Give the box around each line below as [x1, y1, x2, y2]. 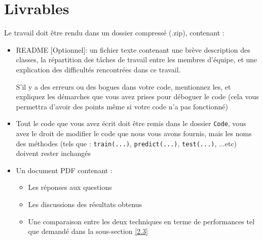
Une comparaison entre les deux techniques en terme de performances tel [28, 216, 255, 226]
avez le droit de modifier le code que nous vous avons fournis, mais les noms [16, 128, 252, 138]
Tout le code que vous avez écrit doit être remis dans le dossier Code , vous [16, 118, 246, 129]
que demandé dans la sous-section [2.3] [28, 226, 148, 236]
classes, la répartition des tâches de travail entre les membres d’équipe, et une [16, 54, 257, 65]
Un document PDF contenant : [16, 165, 112, 175]
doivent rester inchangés [16, 148, 91, 158]
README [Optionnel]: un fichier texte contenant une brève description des [16, 44, 250, 55]
